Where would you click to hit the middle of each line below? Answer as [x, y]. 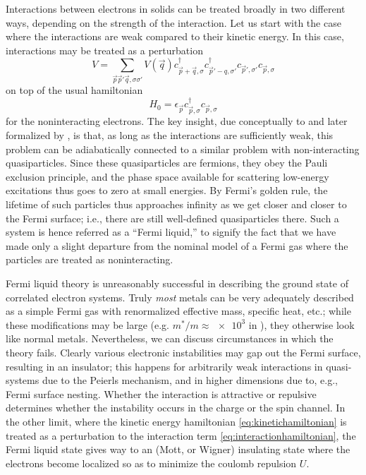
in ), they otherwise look [301, 324]
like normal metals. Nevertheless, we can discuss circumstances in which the [170, 338]
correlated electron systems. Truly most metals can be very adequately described [180, 297]
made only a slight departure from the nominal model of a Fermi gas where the [177, 245]
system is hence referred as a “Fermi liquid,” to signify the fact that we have [171, 232]
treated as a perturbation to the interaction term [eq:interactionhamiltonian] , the [181, 435]
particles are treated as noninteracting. [90, 259]
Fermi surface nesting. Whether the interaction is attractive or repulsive [161, 393]
